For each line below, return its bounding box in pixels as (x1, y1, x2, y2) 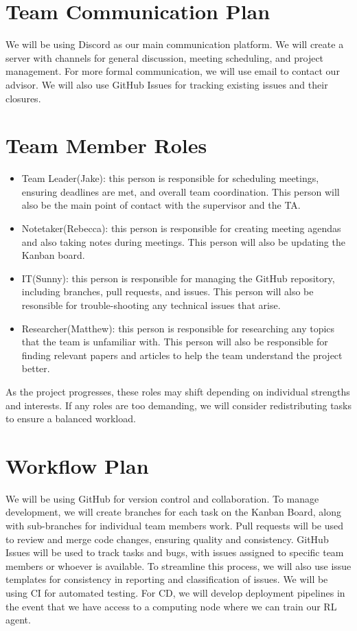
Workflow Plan (5, 451, 149, 479)
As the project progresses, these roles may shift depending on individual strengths (5, 384, 350, 398)
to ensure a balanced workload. (5, 411, 136, 426)
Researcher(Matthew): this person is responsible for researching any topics (21, 321, 335, 335)
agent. (5, 612, 31, 627)
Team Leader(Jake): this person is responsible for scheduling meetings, (21, 171, 319, 185)
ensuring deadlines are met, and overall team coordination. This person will (21, 184, 340, 198)
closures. (5, 91, 41, 105)
